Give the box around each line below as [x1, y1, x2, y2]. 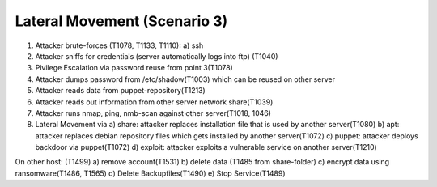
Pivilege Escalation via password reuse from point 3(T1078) [35, 63, 234, 73]
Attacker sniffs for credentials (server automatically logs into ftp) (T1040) [35, 51, 278, 61]
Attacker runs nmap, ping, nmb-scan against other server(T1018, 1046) [35, 108, 271, 117]
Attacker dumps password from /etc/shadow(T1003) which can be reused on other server [35, 74, 336, 84]
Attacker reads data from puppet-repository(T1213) [35, 86, 206, 96]
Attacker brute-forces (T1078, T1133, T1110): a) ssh [35, 40, 204, 50]
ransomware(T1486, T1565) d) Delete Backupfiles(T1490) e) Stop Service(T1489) [15, 168, 286, 178]
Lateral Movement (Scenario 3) [15, 12, 228, 30]
